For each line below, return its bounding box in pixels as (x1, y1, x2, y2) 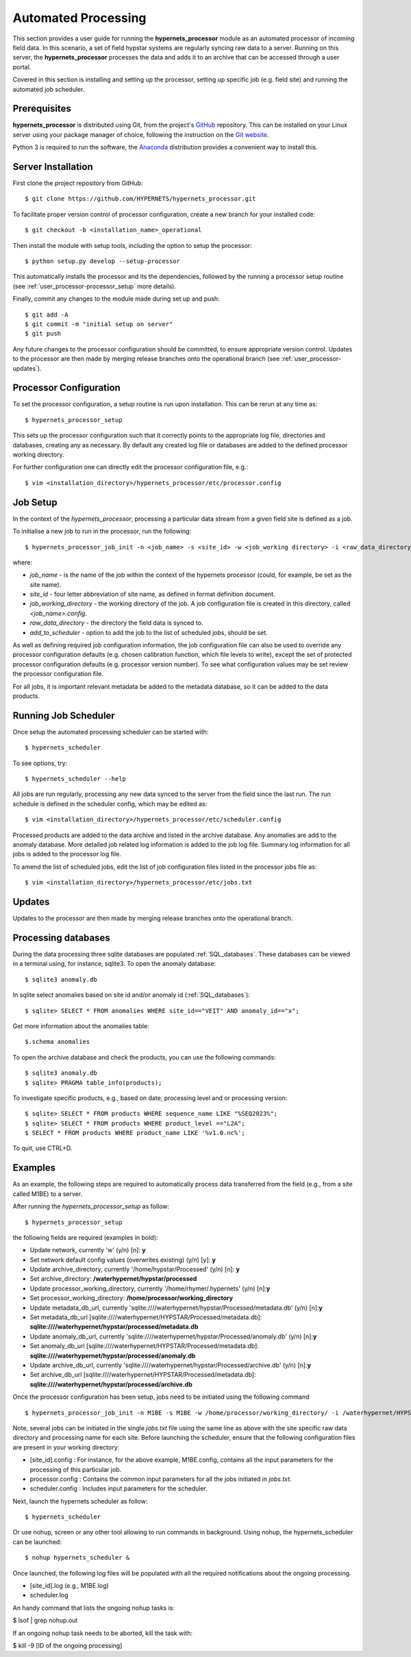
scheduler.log (29, 1591, 68, 1599)
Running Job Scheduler (12, 710, 116, 721)
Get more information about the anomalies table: (12, 1021, 150, 1030)
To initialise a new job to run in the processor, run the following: (12, 527, 192, 536)
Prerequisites (12, 103, 71, 114)
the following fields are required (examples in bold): (12, 1233, 158, 1241)
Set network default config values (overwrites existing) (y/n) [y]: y (29, 1256, 216, 1264)
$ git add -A (25, 310, 68, 319)
